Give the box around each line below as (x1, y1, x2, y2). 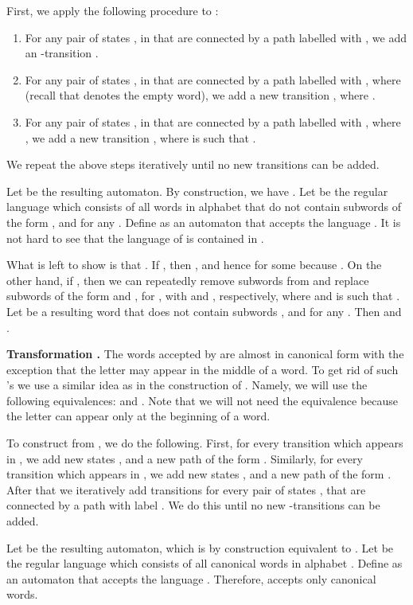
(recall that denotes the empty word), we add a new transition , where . (25, 87, 376, 103)
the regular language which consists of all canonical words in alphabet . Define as (6, 555, 403, 572)
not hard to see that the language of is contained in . (6, 229, 264, 246)
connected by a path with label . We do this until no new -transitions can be (6, 497, 380, 513)
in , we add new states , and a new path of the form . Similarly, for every (6, 450, 363, 466)
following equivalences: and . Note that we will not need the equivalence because (6, 392, 399, 408)
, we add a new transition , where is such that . (25, 129, 256, 146)
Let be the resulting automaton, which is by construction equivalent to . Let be (6, 539, 394, 556)
